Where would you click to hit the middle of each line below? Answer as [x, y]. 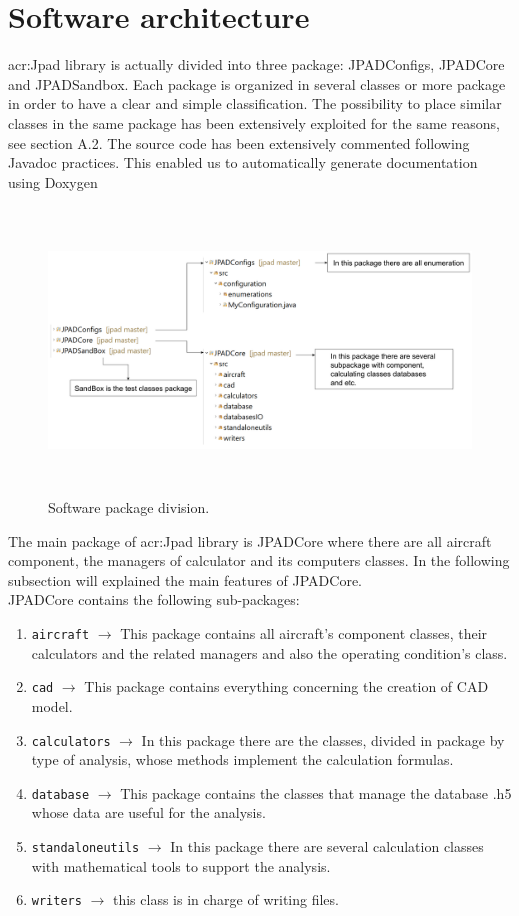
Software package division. [129, 507]
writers [56, 901]
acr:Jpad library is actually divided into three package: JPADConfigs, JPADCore [256, 64]
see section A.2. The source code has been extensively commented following [239, 142]
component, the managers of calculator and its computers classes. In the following [259, 560]
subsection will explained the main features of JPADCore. [185, 579]
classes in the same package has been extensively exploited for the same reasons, [254, 122]
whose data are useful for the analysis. [148, 812]
